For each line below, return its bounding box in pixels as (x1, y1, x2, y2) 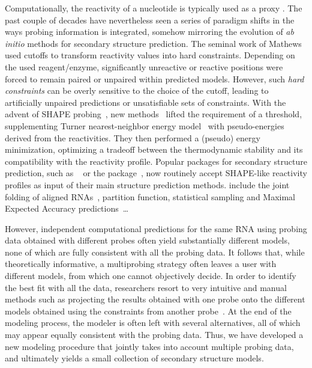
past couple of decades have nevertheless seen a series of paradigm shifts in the (5, 13, 295, 26)
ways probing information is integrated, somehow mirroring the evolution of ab (5, 25, 294, 38)
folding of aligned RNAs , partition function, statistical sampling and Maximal (5, 190, 296, 203)
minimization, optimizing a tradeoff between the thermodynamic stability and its (5, 143, 303, 156)
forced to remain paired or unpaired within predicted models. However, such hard (5, 72, 304, 85)
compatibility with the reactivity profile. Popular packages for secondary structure (5, 155, 307, 167)
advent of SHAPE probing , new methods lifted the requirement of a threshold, (5, 108, 302, 120)
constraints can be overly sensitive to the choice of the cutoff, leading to (5, 84, 269, 97)
